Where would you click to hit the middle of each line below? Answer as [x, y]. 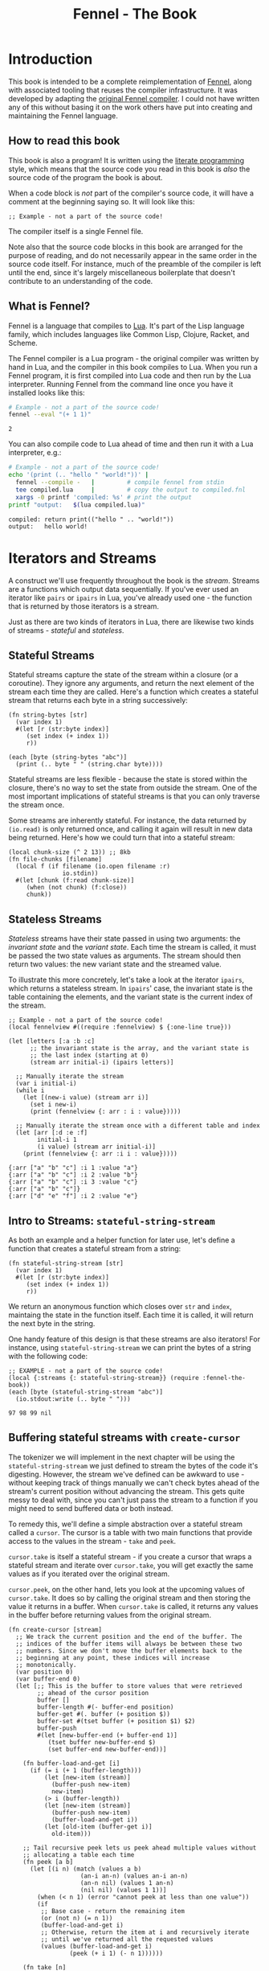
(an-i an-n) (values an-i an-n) [134, 1876]
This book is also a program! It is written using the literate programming [126, 160]
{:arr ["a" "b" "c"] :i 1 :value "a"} [73, 1168]
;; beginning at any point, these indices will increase [113, 1657]
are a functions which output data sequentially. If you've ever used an [124, 589]
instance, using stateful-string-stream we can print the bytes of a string [130, 1347]
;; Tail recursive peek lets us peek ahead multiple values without [140, 1848]
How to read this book [64, 141]
